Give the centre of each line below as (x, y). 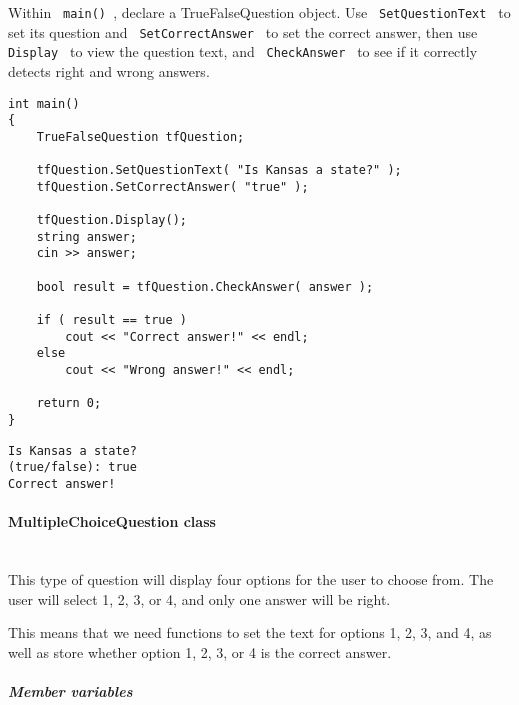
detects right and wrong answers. (109, 70)
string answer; (86, 236)
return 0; (69, 403)
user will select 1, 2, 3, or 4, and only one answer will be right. (199, 598)
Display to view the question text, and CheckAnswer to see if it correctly (243, 51)
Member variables (70, 691)
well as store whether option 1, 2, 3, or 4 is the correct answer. (200, 651)
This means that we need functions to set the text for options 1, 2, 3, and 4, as (250, 632)
